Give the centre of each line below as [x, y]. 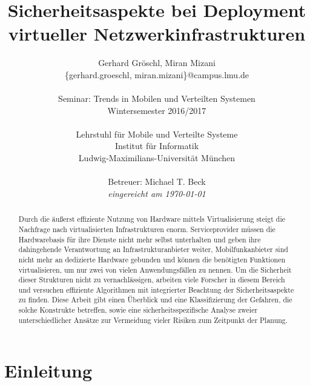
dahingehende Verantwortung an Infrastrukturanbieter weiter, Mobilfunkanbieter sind [153, 249]
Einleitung [48, 371]
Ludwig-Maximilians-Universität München [157, 158]
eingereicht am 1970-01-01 [157, 193]
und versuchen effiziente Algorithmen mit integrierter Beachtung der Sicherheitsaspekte [156, 289]
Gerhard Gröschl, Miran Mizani [157, 63]
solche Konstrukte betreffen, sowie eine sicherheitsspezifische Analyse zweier [138, 310]
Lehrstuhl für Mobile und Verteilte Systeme [157, 134]
